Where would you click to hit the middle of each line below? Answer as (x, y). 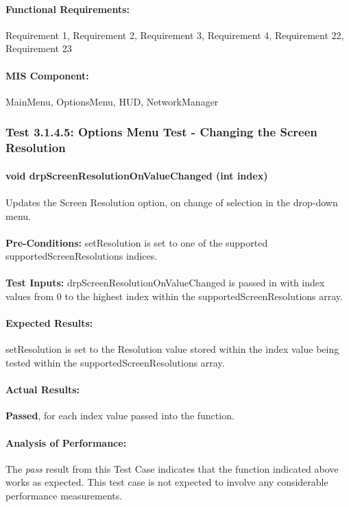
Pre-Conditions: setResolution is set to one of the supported (137, 242)
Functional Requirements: (68, 9)
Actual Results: (43, 389)
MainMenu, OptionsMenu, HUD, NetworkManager (112, 101)
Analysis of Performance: (66, 442)
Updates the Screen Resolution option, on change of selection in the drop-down (172, 202)
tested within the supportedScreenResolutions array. (115, 363)
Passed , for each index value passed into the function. (120, 416)
